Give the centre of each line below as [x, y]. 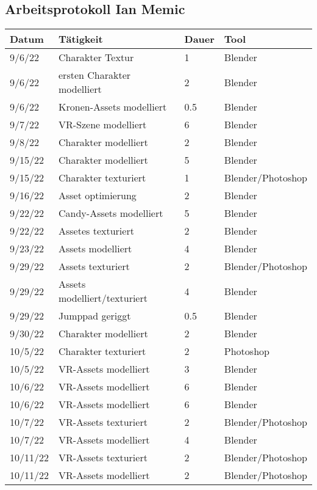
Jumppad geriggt [95, 316]
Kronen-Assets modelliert [113, 107]
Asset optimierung [98, 196]
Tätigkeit [81, 39]
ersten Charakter [95, 75]
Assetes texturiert [96, 231]
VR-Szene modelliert [103, 125]
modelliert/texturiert [103, 298]
